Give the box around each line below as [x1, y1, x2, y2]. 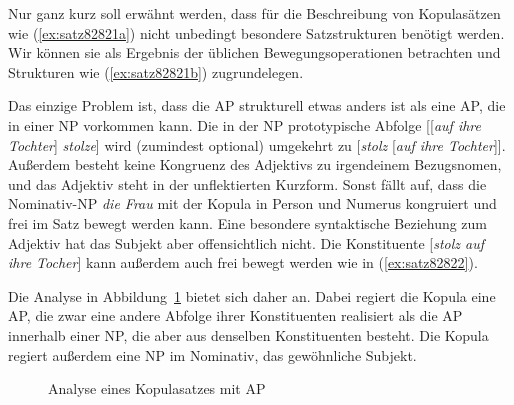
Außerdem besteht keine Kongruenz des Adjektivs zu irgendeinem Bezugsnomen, [8, 154, 502, 175]
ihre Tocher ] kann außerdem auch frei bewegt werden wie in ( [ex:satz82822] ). [8, 252, 478, 273]
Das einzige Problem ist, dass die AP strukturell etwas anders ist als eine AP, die [8, 95, 506, 116]
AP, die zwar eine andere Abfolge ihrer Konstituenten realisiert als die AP [8, 305, 463, 326]
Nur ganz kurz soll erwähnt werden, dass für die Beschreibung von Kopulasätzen [8, 3, 501, 23]
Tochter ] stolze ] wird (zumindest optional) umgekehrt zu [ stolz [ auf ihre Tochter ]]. [8, 134, 506, 155]
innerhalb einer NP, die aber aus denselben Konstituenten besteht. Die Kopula [8, 324, 489, 345]
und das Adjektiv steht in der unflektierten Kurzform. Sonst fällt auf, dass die [8, 173, 487, 194]
